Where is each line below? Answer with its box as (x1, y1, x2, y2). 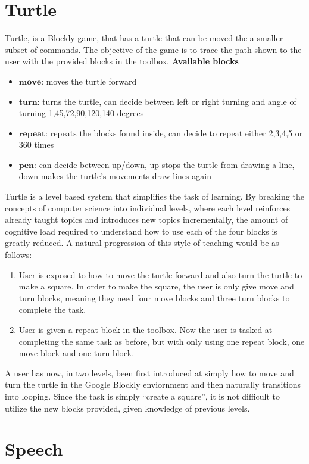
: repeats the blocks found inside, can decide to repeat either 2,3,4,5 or (45, 126, 303, 139)
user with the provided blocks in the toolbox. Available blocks (5, 55, 239, 67)
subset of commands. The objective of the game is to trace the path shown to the (5, 43, 302, 55)
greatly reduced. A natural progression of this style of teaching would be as (5, 236, 279, 249)
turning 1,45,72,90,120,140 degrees (18, 107, 144, 119)
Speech (5, 437, 63, 461)
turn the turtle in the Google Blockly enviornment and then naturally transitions (5, 378, 301, 391)
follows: (5, 248, 32, 261)
